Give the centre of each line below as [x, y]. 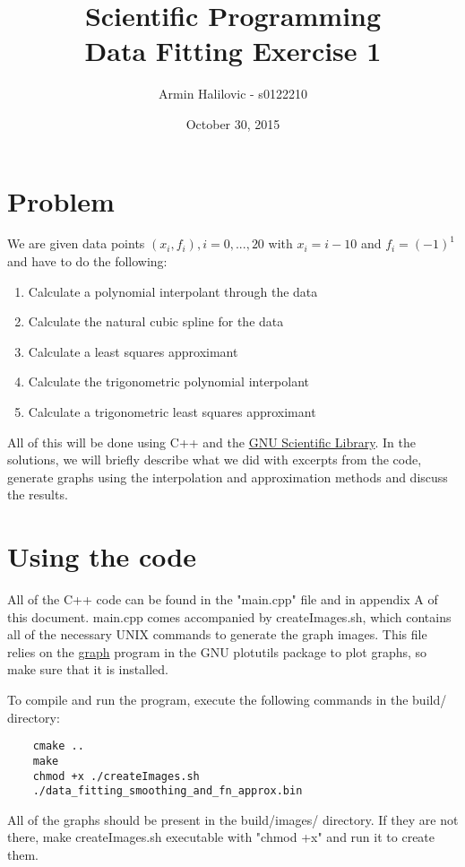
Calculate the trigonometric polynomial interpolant [169, 381]
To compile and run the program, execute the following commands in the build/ [227, 700]
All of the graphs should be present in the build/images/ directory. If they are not [233, 819]
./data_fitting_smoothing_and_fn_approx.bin [168, 791]
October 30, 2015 [233, 123]
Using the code [102, 556]
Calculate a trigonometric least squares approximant [172, 412]
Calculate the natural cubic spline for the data [156, 321]
